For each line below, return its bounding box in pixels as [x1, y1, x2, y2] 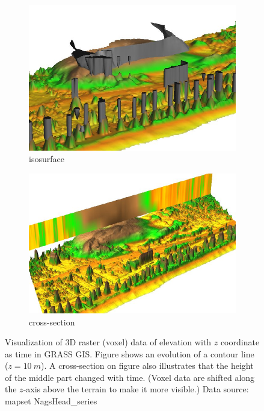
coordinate [220, 336, 260, 348]
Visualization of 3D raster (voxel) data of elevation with [5, 336, 212, 348]
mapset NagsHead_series [5, 395, 97, 407]
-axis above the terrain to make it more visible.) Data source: [23, 383, 249, 395]
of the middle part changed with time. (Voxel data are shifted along [5, 371, 255, 383]
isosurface [29, 152, 64, 165]
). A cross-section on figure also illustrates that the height [41, 359, 254, 372]
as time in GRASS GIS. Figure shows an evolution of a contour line [5, 347, 254, 360]
